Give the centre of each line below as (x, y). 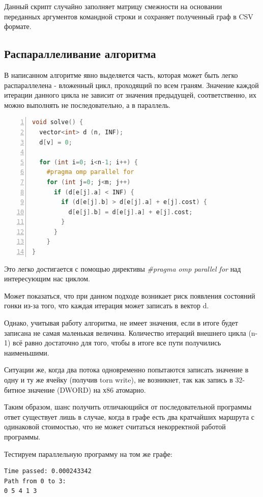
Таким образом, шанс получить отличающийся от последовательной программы (128, 407)
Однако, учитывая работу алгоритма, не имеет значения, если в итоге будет (121, 323)
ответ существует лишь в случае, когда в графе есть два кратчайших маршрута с (129, 416)
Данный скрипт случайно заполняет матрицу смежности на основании (113, 6)
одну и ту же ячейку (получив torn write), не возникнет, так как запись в (119, 380)
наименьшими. (27, 352)
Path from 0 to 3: (35, 481)
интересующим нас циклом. (47, 279)
